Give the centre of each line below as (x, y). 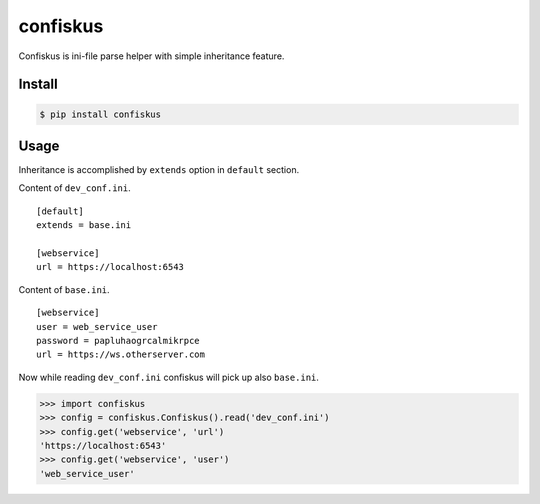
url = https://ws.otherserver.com (120, 354)
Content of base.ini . (64, 289)
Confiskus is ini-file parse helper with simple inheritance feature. (151, 56)
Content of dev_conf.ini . (75, 188)
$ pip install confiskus (100, 114)
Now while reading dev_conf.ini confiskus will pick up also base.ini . (169, 377)
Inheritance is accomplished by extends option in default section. (159, 170)
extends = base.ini (84, 225)
